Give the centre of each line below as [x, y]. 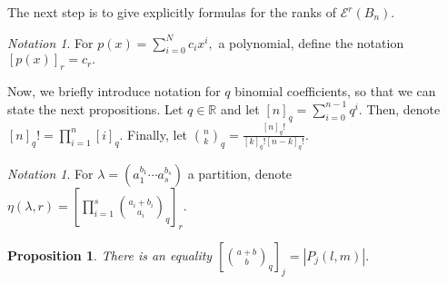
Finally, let [158, 134]
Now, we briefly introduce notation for [114, 91]
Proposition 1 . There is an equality [110, 255]
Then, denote [403, 108]
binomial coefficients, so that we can [335, 91]
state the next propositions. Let [95, 108]
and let [240, 108]
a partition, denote [240, 174]
